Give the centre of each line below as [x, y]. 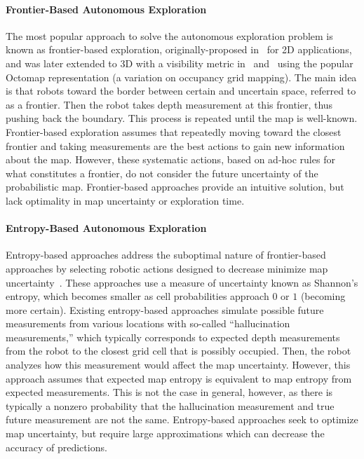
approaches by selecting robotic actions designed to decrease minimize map [167, 268]
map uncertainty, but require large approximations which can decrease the [165, 433]
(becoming [323, 296]
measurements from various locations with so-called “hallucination [148, 323]
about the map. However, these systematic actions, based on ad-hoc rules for [170, 159]
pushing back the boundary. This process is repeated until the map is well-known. [182, 118]
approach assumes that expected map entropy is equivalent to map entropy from [179, 378]
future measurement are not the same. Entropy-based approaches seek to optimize [182, 419]
